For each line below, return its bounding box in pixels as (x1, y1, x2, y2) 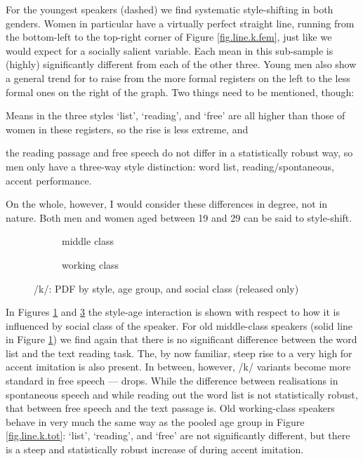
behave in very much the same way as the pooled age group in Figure (6, 414, 305, 429)
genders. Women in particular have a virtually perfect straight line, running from (6, 15, 355, 30)
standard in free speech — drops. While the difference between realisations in (6, 373, 338, 388)
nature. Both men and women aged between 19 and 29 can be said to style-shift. (6, 210, 352, 225)
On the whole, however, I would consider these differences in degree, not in (6, 196, 328, 211)
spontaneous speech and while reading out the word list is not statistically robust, (6, 387, 358, 401)
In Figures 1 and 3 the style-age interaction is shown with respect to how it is (6, 305, 340, 319)
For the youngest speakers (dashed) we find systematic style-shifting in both (6, 2, 334, 16)
